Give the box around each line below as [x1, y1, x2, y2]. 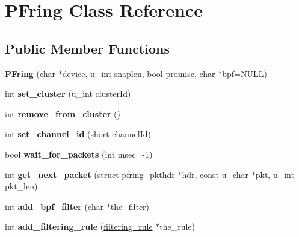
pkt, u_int [255, 168, 294, 180]
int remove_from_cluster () [5, 107, 120, 120]
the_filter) [110, 200, 150, 212]
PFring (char [5, 67, 56, 79]
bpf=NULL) [222, 67, 267, 79]
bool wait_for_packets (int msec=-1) [5, 147, 153, 160]
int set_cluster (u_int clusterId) [5, 87, 131, 100]
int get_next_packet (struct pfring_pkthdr [5, 168, 175, 180]
